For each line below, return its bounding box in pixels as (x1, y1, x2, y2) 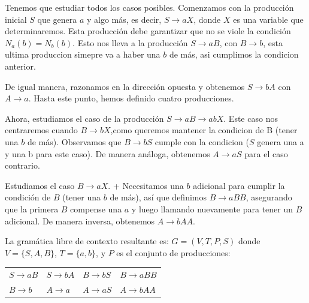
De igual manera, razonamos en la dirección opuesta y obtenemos (5, 80, 245, 92)
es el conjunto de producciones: (116, 246, 231, 259)
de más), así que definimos (110, 191, 207, 203)
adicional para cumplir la (193, 179, 285, 191)
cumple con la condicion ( (154, 135, 249, 148)
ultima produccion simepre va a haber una (5, 48, 160, 61)
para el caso (244, 147, 288, 160)
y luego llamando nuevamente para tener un (131, 202, 293, 215)
